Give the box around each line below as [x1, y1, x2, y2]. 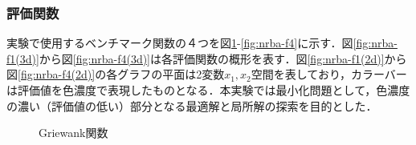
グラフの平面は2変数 [117, 66, 225, 83]
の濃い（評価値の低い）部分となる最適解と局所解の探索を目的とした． [6, 97, 377, 114]
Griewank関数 [39, 124, 108, 141]
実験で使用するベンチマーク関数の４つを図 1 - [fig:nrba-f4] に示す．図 [6, 34, 353, 51]
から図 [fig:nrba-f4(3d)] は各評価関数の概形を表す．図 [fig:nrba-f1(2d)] [39, 50, 385, 66]
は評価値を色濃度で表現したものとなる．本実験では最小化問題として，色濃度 [6, 82, 410, 98]
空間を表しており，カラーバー [251, 66, 407, 83]
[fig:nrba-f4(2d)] [18, 66, 96, 83]
